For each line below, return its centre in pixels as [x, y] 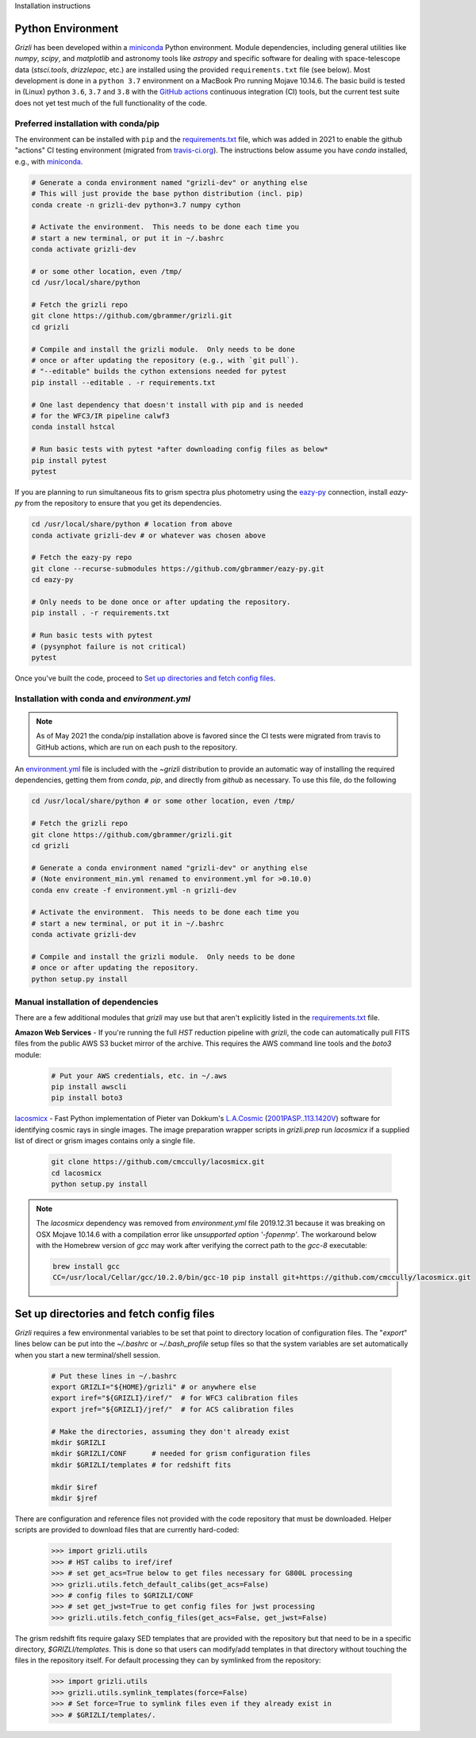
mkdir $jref [75, 1498]
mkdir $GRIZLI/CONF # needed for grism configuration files [181, 1454]
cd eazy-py [52, 580]
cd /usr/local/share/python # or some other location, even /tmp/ [163, 801]
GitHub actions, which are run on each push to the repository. [137, 747]
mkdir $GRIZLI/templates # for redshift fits [141, 1464]
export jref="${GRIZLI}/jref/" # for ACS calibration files [173, 1409]
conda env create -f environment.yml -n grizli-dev [134, 890]
